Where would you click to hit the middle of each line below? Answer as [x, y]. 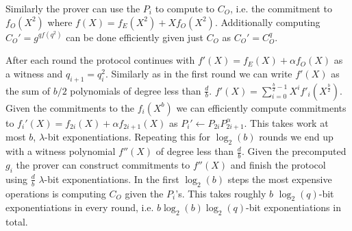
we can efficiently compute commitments [261, 107]
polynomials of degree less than [136, 90]
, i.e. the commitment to [281, 8]
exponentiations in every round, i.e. [80, 207]
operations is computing [56, 193]
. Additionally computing [267, 22]
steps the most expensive [280, 179]
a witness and [34, 73]
